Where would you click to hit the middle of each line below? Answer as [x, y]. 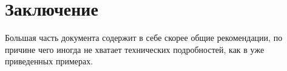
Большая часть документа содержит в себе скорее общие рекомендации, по [144, 38]
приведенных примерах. [49, 61]
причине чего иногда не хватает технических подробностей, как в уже [135, 49]
